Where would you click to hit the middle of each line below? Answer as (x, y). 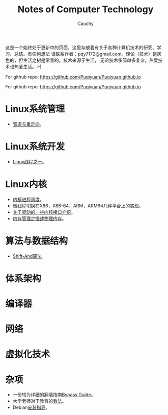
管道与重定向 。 (28, 124)
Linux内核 (26, 184)
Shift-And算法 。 (29, 256)
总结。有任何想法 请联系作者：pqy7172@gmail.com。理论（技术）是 (86, 54)
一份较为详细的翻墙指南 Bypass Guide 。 (54, 395)
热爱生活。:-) (28, 66)
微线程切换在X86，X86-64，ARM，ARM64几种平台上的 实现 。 (78, 206)
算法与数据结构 (37, 241)
